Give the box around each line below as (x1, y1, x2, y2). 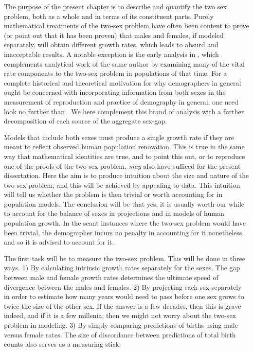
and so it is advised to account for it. (4, 237, 114, 247)
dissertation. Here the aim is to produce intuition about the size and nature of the (4, 170, 249, 180)
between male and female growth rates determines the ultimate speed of (4, 272, 218, 282)
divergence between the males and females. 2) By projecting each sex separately (4, 282, 242, 292)
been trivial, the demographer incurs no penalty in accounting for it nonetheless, (4, 227, 244, 237)
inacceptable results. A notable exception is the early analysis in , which (4, 49, 219, 59)
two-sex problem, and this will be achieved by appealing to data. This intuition (4, 179, 240, 190)
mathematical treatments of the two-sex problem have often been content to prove (4, 20, 249, 31)
